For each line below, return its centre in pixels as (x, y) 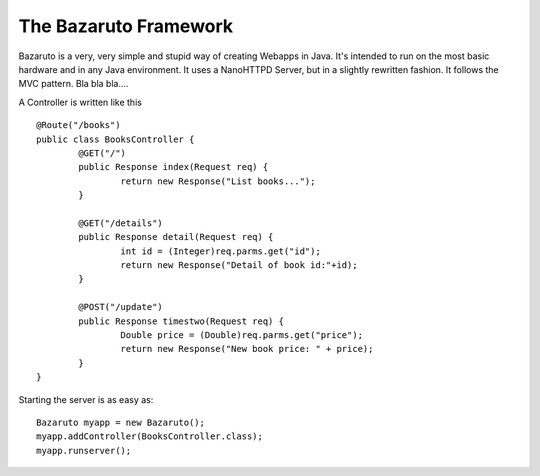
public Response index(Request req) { (173, 167)
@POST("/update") (121, 307)
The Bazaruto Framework (126, 26)
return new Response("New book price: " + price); (247, 349)
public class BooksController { (115, 139)
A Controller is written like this (80, 102)
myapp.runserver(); (84, 450)
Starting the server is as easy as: (86, 399)
